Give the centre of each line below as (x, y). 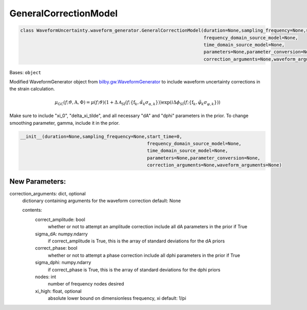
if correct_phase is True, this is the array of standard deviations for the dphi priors (134, 270)
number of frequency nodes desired (86, 284)
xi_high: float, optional (58, 291)
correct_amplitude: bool (60, 219)
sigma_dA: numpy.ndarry (61, 234)
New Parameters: (38, 181)
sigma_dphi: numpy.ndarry (63, 262)
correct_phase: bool (56, 248)
